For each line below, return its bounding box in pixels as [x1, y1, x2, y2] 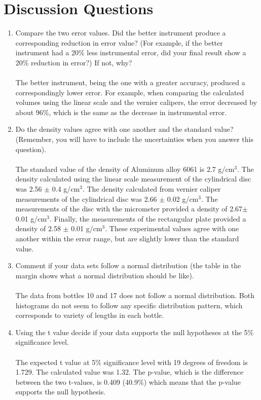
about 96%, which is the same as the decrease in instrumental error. [15, 106, 227, 117]
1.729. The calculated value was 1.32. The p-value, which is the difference [15, 367, 244, 377]
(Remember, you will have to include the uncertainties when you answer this [15, 134, 253, 144]
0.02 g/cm [167, 193, 199, 204]
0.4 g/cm [52, 184, 80, 194]
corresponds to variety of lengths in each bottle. [15, 310, 164, 320]
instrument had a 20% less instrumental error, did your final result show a [15, 47, 246, 58]
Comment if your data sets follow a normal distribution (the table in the [15, 260, 241, 271]
